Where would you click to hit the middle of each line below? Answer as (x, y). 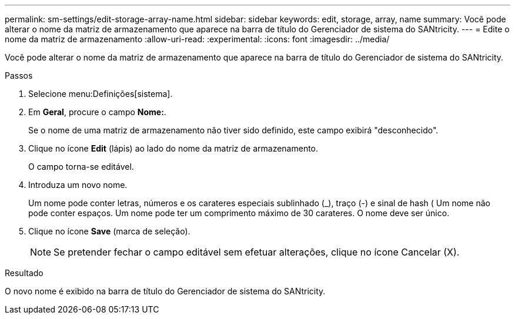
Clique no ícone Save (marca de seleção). (109, 231)
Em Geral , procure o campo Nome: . (97, 112)
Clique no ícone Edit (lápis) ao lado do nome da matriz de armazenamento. (173, 148)
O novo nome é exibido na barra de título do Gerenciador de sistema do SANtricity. (165, 291)
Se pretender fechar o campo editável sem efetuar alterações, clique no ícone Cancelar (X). (257, 252)
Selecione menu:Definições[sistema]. (101, 94)
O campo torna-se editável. (81, 167)
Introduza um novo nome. (78, 185)
